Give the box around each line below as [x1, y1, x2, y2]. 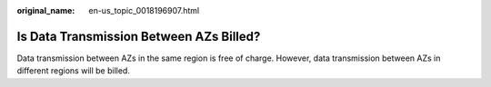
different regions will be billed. [16, 65, 131, 76]
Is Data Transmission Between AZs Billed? [16, 28, 261, 44]
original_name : [16, 5, 75, 15]
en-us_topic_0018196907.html [88, 5, 200, 15]
